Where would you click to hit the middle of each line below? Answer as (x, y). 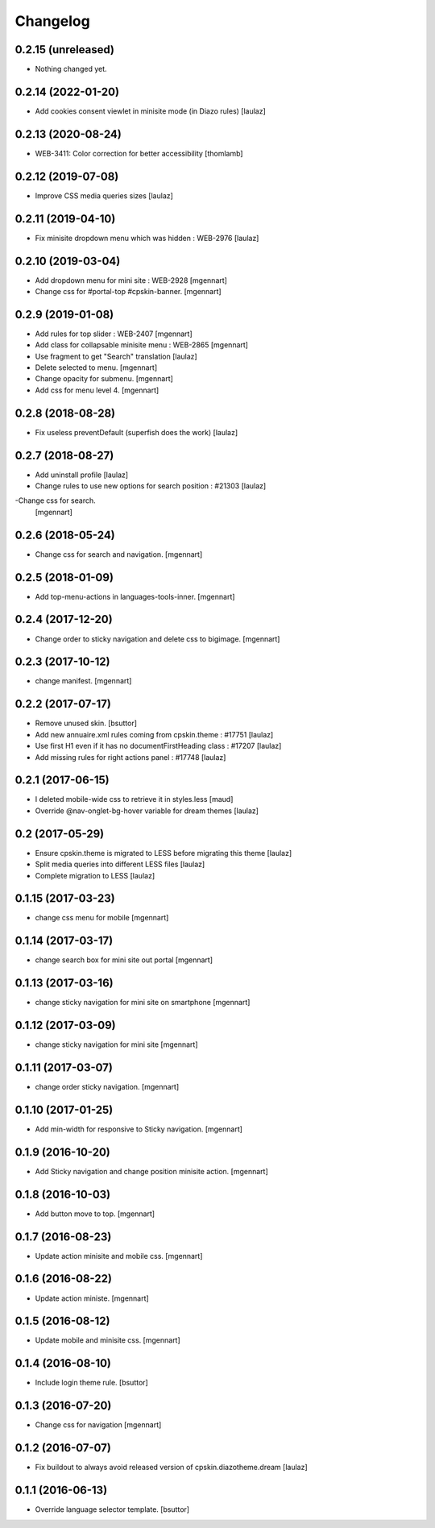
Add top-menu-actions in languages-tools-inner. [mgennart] (135, 596)
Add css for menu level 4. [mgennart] (97, 390)
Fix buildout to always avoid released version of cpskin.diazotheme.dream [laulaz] (171, 1468)
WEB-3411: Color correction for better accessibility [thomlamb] (139, 153)
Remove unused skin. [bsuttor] (86, 723)
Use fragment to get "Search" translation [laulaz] (116, 356)
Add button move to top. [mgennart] (95, 1214)
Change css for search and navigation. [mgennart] (119, 554)
